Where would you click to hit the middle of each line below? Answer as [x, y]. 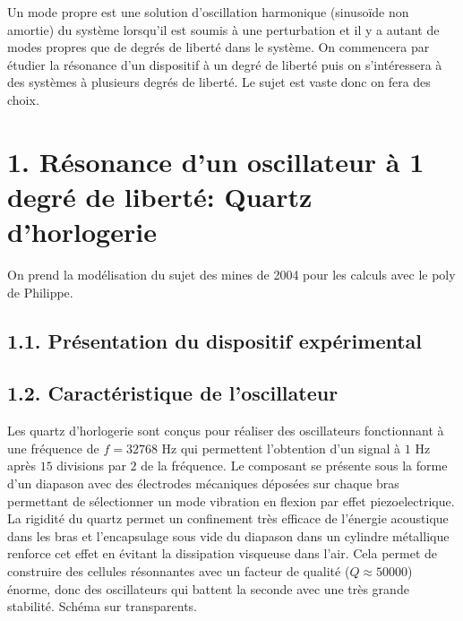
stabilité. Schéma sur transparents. [102, 606]
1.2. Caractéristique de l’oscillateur [173, 393]
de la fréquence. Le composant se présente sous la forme [294, 466]
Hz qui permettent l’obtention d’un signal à [281, 448]
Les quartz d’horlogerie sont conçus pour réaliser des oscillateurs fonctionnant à [226, 431]
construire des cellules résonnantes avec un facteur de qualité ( [179, 570]
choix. [23, 99]
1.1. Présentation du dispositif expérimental [215, 340]
